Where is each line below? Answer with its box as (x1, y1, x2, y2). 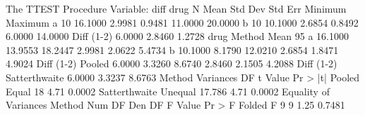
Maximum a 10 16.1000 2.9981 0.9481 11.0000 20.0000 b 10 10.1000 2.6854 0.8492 (6, 15, 359, 29)
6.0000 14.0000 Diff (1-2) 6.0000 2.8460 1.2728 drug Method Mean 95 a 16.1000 (6, 29, 349, 43)
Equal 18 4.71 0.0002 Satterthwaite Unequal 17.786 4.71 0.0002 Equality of (6, 83, 330, 98)
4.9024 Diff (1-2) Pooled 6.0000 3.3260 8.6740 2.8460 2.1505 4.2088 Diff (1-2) (6, 56, 337, 71)
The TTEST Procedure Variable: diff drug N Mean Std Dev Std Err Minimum (6, 1, 347, 15)
